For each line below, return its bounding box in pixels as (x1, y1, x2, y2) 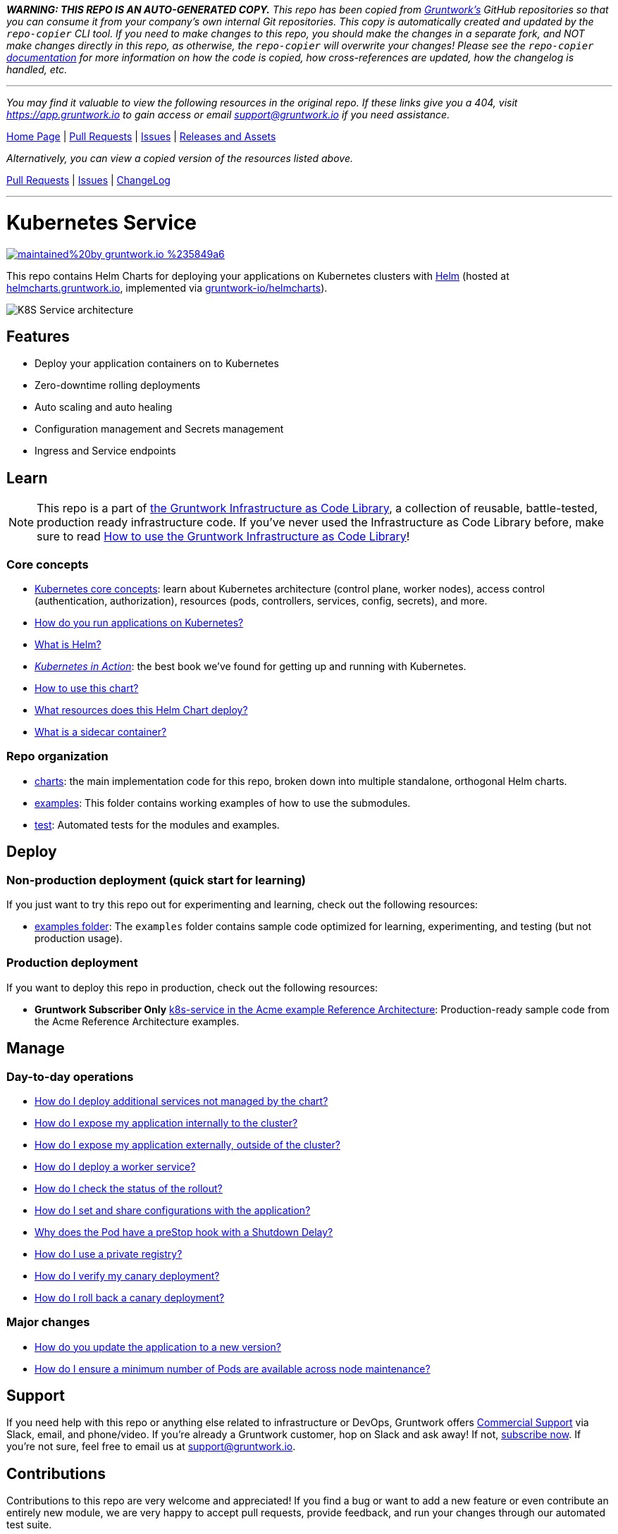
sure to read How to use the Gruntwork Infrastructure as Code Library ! (37, 529, 410, 544)
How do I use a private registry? (35, 1247, 183, 1260)
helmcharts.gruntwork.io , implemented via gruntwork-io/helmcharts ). (6, 281, 328, 294)
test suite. (6, 1518, 52, 1531)
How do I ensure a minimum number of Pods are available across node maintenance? (35, 1362, 431, 1375)
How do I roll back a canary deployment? (35, 1291, 225, 1304)
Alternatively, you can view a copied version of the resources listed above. (6, 152, 353, 164)
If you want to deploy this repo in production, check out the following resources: (6, 981, 378, 994)
